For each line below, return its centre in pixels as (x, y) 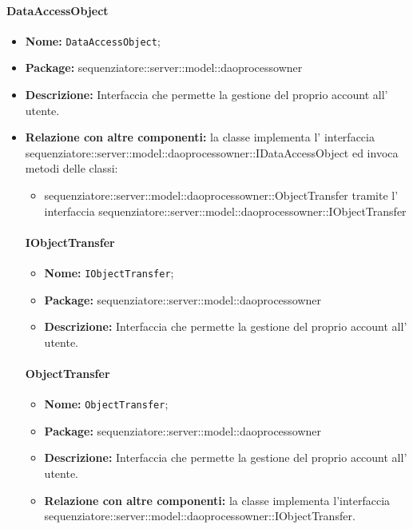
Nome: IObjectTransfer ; (109, 272)
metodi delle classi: (71, 168)
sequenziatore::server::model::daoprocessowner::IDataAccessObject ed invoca (212, 152)
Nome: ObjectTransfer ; (106, 404)
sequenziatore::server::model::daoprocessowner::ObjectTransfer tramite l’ (221, 195)
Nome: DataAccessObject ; (93, 40)
